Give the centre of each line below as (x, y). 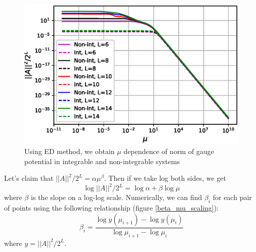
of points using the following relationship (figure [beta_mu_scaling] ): (111, 208)
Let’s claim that (29, 178)
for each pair (232, 197)
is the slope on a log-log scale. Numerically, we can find (117, 197)
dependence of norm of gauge (169, 151)
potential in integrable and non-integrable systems (102, 161)
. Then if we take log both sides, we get (165, 178)
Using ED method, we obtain (70, 151)
